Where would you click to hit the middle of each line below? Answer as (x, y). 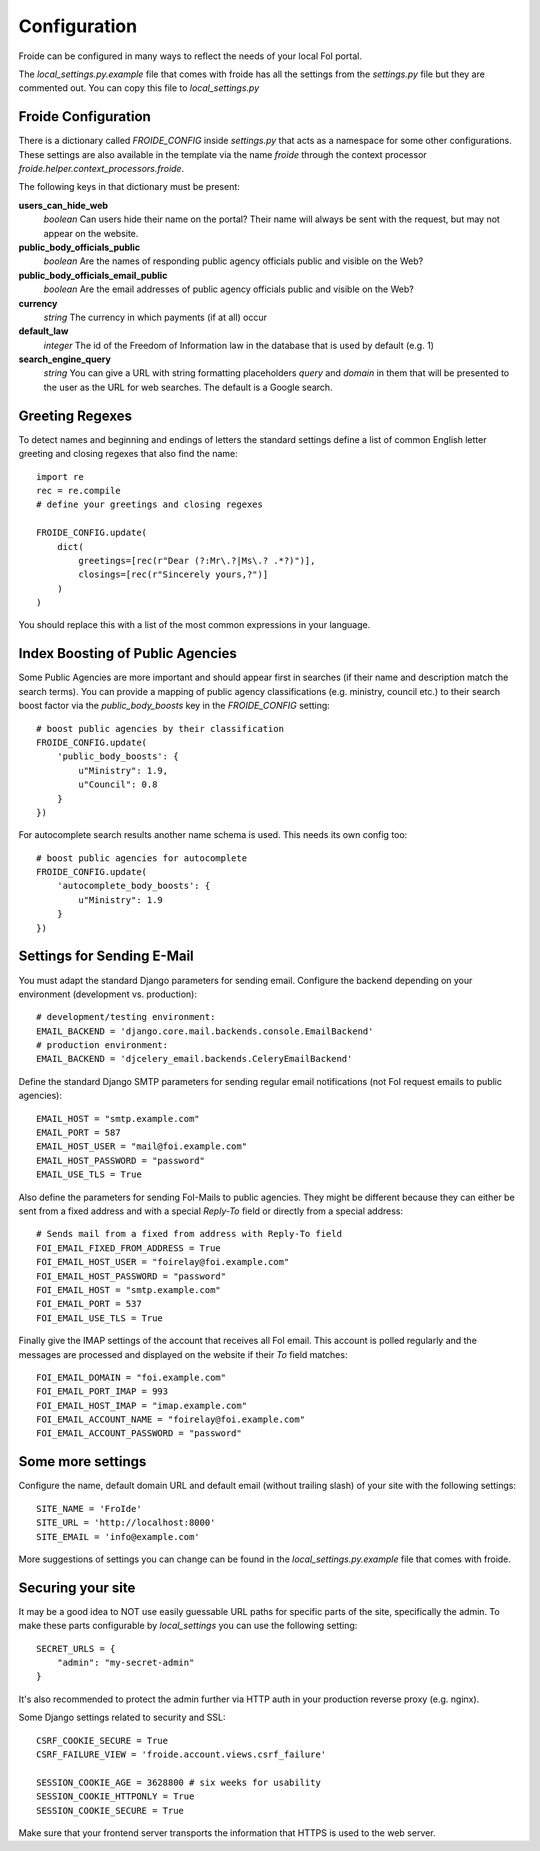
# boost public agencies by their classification (160, 728)
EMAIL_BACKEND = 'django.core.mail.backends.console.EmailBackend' (205, 1031)
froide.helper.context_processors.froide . (101, 169)
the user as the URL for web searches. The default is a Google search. (188, 387)
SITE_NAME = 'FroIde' (89, 1508)
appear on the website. (91, 233)
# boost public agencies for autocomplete (142, 858)
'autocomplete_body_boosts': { (133, 886)
